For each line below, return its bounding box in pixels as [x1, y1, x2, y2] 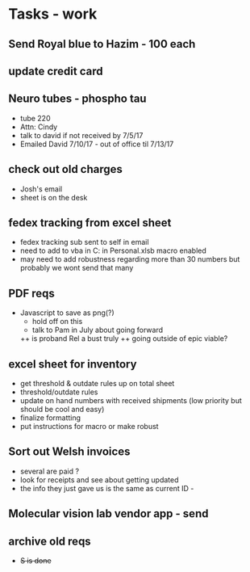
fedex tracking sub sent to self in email [19, 238, 149, 247]
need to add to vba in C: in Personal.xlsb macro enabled [19, 246, 207, 255]
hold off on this [31, 317, 83, 326]
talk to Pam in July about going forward [31, 325, 164, 335]
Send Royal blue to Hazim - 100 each [8, 37, 196, 51]
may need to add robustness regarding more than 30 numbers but [19, 254, 240, 264]
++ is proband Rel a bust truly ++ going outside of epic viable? [19, 334, 228, 343]
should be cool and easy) [19, 405, 105, 414]
